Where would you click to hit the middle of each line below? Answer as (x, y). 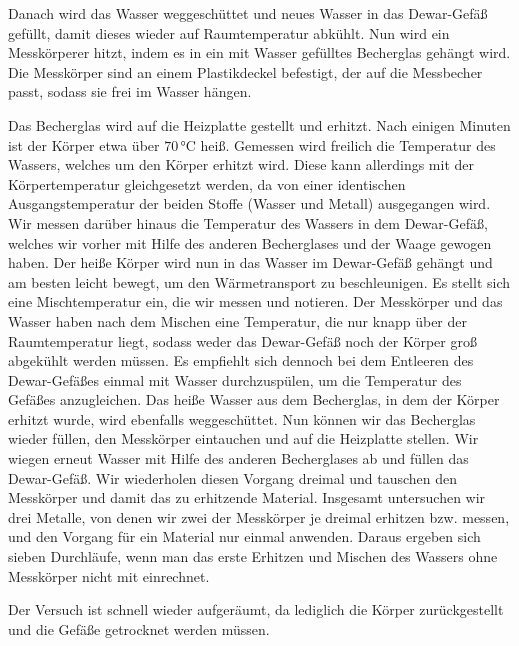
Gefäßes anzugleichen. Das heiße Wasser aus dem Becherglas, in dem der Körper (254, 399)
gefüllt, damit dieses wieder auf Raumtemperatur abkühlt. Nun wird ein (229, 32)
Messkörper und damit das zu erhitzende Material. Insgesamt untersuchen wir (247, 497)
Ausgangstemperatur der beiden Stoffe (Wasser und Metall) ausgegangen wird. (249, 203)
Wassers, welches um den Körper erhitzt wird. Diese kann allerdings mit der (241, 164)
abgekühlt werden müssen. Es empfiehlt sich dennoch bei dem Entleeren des (241, 360)
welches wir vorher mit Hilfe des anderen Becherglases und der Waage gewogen (250, 242)
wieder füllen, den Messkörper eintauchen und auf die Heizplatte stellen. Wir (243, 438)
